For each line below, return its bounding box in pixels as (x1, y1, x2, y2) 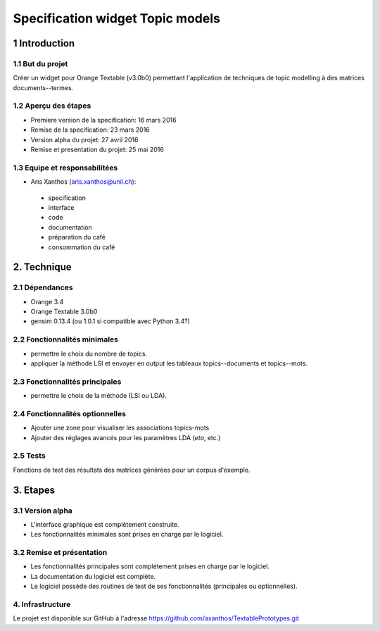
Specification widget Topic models (13, 11, 221, 26)
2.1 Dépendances (13, 282, 73, 292)
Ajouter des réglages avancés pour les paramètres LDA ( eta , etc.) (30, 433, 221, 442)
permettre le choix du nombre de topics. (30, 349, 148, 358)
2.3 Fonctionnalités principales (13, 377, 122, 387)
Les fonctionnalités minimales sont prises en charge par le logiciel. (30, 530, 224, 539)
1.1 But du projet (13, 58, 68, 68)
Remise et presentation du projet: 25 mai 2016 (30, 145, 165, 154)
